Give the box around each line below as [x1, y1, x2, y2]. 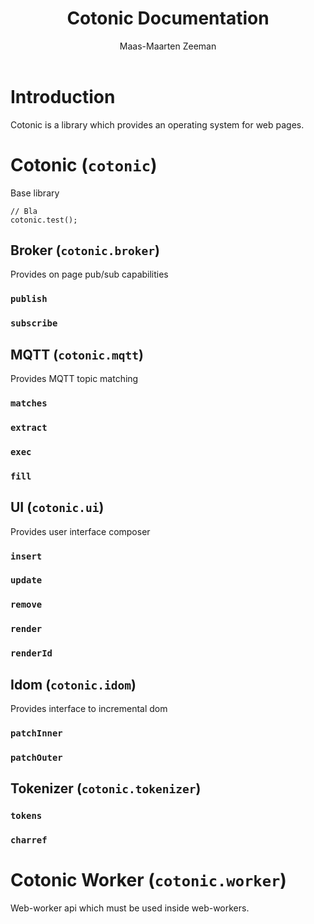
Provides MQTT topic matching [10, 373, 139, 385]
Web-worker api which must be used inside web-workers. [10, 902, 250, 914]
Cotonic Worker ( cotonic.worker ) [10, 869, 287, 892]
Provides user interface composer [10, 525, 151, 537]
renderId [10, 648, 53, 659]
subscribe [10, 318, 58, 329]
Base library [10, 187, 60, 199]
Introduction [10, 85, 116, 108]
